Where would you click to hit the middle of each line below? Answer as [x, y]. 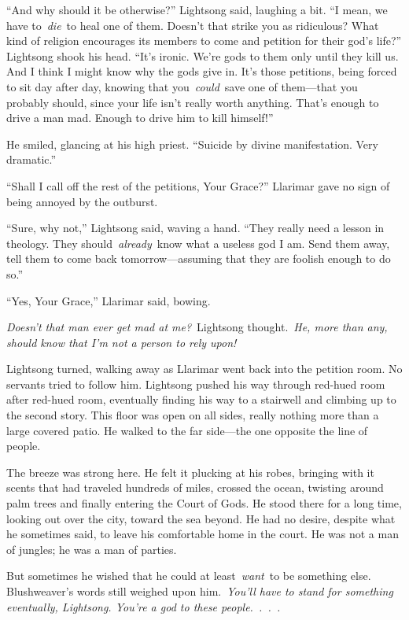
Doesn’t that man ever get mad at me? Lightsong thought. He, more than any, [197, 327]
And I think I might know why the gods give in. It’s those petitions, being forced [202, 71]
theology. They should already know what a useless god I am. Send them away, [198, 243]
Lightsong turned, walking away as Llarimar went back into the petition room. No [204, 369]
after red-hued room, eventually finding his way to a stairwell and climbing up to [201, 399]
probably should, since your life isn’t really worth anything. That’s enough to [193, 102]
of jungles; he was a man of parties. [92, 549]
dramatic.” [31, 159]
